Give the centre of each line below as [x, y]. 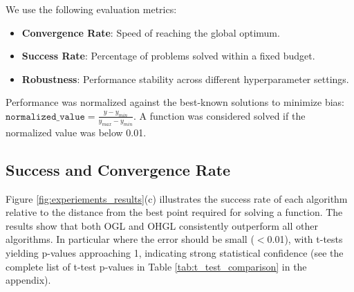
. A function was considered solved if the [220, 115]
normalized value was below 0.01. [76, 132]
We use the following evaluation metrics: [91, 9]
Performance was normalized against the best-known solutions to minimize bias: [175, 102]
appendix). [28, 280]
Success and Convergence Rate [118, 169]
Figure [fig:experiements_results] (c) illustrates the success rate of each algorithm [177, 198]
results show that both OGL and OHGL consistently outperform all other [162, 225]
